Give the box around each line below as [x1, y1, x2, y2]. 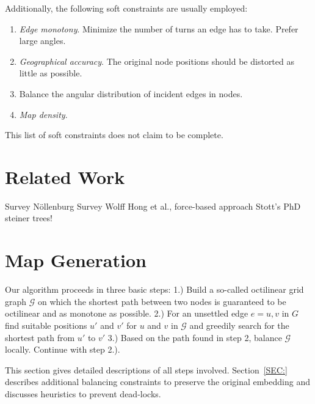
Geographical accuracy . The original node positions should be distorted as [19, 54, 294, 67]
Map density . [19, 108, 68, 120]
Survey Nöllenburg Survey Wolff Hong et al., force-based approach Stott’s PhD [5, 199, 301, 212]
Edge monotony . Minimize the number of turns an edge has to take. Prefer [19, 22, 299, 35]
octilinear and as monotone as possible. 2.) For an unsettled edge [5, 307, 248, 320]
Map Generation [5, 248, 147, 273]
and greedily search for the [189, 318, 289, 331]
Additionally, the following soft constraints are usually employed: [5, 2, 248, 14]
